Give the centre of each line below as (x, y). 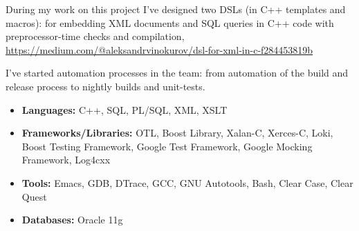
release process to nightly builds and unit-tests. (105, 86)
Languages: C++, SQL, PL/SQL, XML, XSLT (125, 109)
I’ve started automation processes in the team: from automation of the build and (177, 73)
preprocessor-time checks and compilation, (95, 36)
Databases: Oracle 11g (72, 220)
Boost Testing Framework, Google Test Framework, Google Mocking (167, 146)
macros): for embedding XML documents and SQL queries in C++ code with (170, 22)
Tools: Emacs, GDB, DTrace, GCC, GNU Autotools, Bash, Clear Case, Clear (187, 182)
